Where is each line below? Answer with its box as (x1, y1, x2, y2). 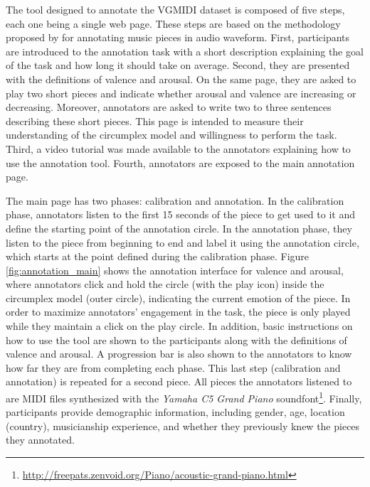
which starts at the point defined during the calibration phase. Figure (6, 249, 310, 264)
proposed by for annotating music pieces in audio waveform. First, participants (6, 30, 350, 45)
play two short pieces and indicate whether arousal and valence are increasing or (6, 85, 356, 100)
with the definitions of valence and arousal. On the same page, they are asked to (6, 71, 356, 86)
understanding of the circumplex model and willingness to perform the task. (6, 127, 337, 142)
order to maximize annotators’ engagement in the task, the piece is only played (6, 304, 351, 319)
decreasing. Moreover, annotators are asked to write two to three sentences (6, 100, 332, 114)
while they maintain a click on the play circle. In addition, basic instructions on (6, 319, 353, 333)
